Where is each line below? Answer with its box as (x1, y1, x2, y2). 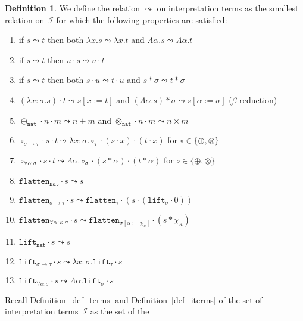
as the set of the (90, 305, 149, 317)
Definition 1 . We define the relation (5, 2, 140, 14)
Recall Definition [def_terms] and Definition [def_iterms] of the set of (5, 293, 263, 305)
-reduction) (236, 93, 277, 106)
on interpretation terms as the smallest (157, 2, 299, 14)
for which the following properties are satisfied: (56, 13, 227, 26)
